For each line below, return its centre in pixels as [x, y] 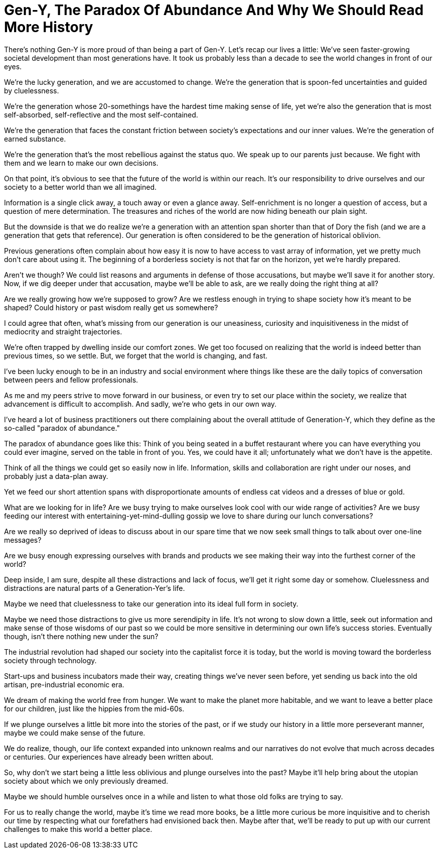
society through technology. [50, 660]
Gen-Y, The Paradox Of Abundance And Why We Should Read [214, 10]
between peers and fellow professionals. [71, 380]
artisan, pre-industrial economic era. [64, 684]
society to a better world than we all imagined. [81, 187]
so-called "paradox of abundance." [62, 428]
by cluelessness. [32, 90]
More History [49, 27]
